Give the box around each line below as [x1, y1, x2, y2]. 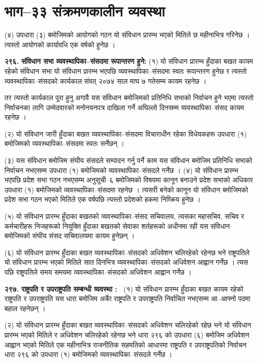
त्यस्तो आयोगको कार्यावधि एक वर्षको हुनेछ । [4, 39, 115, 49]
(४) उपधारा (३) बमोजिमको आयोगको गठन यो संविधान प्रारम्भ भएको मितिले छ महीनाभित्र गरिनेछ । [4, 29, 250, 40]
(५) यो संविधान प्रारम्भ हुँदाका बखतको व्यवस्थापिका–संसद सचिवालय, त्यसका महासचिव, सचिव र [4, 211, 244, 221]
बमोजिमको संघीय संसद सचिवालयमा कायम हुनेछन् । [4, 230, 135, 241]
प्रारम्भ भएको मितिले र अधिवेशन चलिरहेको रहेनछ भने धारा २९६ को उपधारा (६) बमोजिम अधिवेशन [4, 329, 250, 340]
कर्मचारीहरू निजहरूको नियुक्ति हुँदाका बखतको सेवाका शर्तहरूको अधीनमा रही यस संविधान [4, 220, 230, 231]
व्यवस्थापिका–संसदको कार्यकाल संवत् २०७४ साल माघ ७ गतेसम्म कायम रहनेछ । [4, 75, 207, 86]
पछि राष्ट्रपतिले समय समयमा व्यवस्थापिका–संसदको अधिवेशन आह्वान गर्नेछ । [4, 267, 192, 277]
